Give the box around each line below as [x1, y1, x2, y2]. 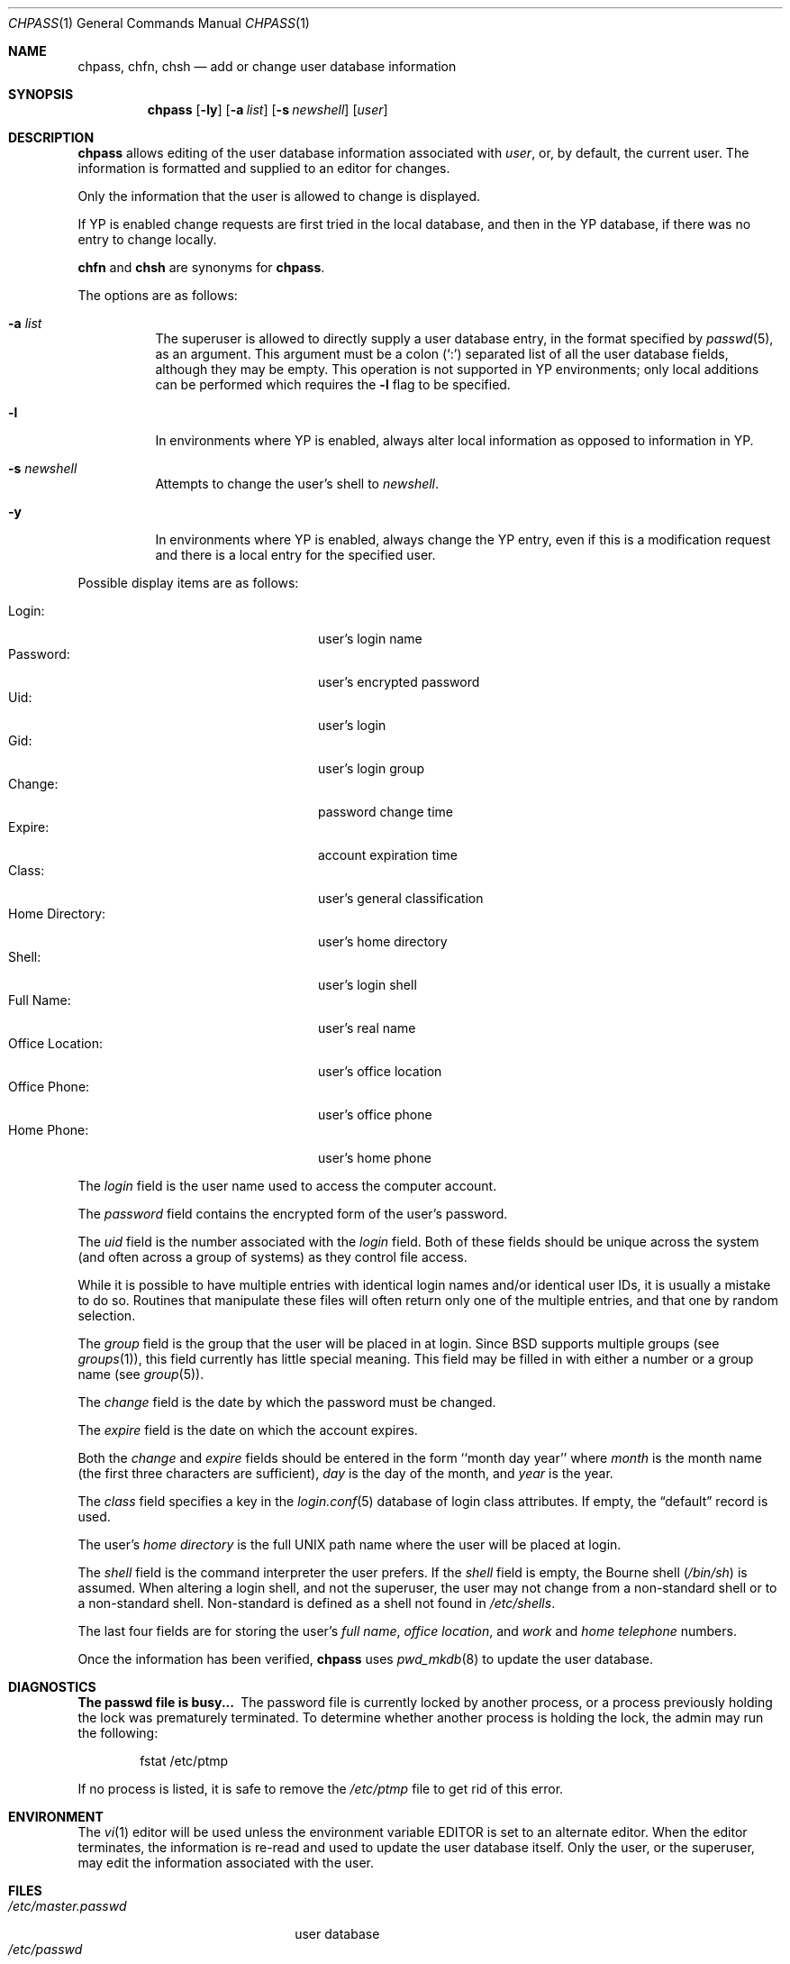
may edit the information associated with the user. [77, 1855, 374, 1870]
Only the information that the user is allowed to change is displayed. [77, 188, 481, 204]
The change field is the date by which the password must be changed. [77, 1394, 496, 1410]
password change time [318, 804, 453, 819]
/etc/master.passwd [8, 1898, 127, 1914]
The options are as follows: [77, 288, 238, 303]
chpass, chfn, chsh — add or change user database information [77, 59, 457, 74]
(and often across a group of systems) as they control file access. [77, 1249, 468, 1265]
